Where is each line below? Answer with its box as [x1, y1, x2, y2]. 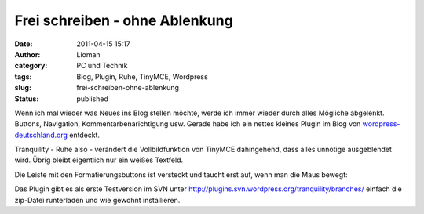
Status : [14, 94, 39, 103]
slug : [14, 83, 31, 92]
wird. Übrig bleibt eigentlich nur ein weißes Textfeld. [14, 155, 184, 165]
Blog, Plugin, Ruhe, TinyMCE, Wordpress [76, 71, 208, 82]
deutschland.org [14, 130, 68, 140]
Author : [14, 49, 41, 59]
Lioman [76, 49, 101, 59]
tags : [14, 71, 32, 82]
